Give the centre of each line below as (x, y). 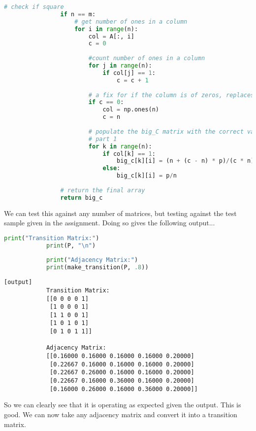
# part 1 (103, 139)
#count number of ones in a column (147, 58)
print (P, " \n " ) (71, 245)
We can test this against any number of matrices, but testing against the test (120, 213)
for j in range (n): (120, 66)
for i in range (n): (106, 29)
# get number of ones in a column (131, 21)
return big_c (81, 198)
